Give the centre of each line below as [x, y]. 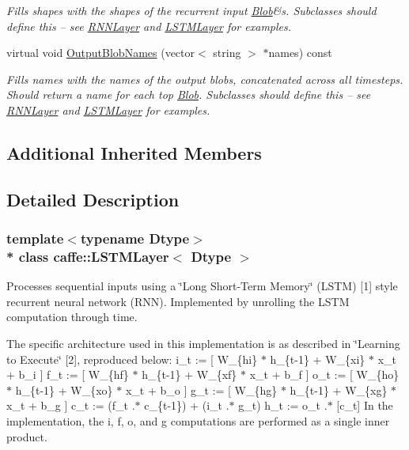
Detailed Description [93, 199]
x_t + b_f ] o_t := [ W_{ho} [324, 374]
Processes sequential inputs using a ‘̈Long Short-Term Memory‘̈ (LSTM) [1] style [202, 286]
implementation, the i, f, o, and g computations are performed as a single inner [198, 421]
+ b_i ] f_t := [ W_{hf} [68, 374]
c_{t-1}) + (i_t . [187, 405]
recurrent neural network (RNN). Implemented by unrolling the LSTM [178, 301]
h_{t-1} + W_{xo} [64, 389]
